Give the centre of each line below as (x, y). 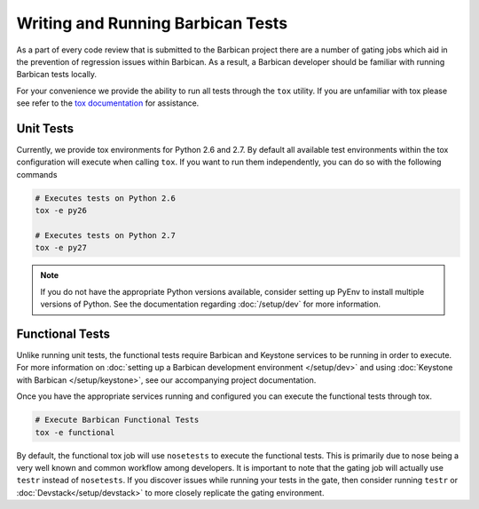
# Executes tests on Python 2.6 (106, 198)
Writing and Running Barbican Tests (152, 23)
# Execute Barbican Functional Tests (117, 420)
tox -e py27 (61, 248)
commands (37, 174)
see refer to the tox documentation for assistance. (108, 103)
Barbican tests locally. (57, 75)
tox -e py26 (61, 211)
